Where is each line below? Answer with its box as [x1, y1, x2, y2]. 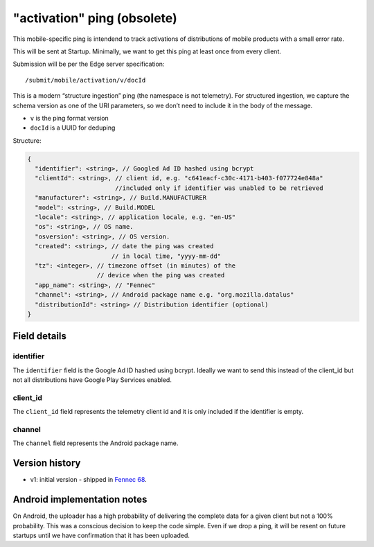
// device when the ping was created [96, 271, 225, 279]
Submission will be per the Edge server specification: [12, 60, 165, 69]
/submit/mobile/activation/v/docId [25, 76, 146, 84]
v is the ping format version [30, 114, 109, 122]
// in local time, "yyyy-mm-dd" [111, 252, 222, 260]
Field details [12, 330, 67, 342]
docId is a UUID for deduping [30, 123, 116, 132]
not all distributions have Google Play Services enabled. [12, 376, 172, 384]
